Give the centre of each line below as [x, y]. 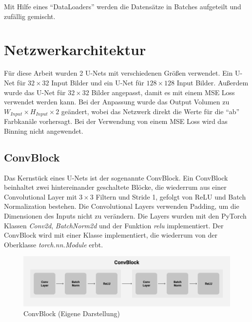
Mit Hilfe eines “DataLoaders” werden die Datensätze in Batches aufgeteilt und [123, 6]
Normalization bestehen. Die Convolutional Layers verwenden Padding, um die [122, 206]
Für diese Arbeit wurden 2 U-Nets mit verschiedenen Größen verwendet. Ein [118, 73]
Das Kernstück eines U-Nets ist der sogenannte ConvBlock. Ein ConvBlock [116, 177]
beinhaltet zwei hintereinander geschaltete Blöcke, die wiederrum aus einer [115, 187]
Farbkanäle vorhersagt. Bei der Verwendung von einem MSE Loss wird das [116, 121]
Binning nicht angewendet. [44, 131]
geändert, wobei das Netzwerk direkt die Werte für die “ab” [150, 111]
